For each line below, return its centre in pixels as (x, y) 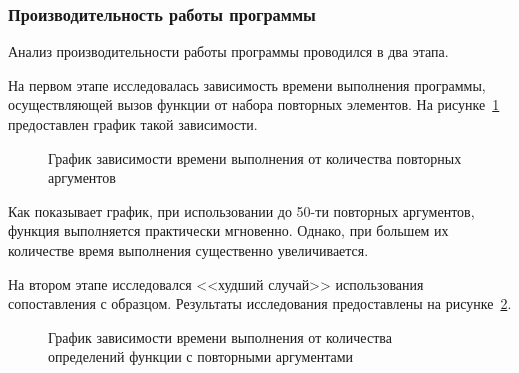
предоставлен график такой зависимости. (133, 124)
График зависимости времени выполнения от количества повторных (255, 157)
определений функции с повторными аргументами (201, 356)
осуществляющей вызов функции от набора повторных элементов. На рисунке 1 (254, 104)
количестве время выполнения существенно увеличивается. (188, 249)
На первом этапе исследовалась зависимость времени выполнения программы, (247, 84)
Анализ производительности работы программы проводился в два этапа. (228, 51)
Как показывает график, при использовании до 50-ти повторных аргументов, (241, 210)
